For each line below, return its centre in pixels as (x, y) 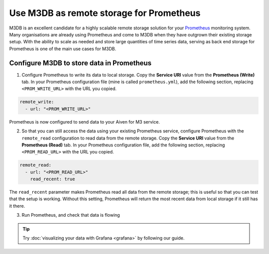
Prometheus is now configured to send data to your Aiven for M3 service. (85, 122)
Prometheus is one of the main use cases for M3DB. (63, 49)
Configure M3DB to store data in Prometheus (80, 63)
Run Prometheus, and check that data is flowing (71, 215)
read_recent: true (53, 179)
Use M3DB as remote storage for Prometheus (105, 13)
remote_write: (37, 102)
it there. (17, 206)
